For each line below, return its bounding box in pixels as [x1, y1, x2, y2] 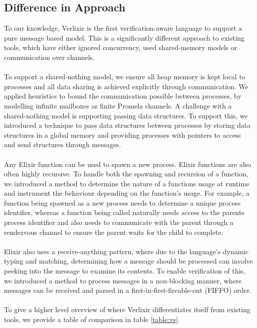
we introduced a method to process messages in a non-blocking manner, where [4, 275, 242, 285]
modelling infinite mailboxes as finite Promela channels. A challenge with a [4, 100, 232, 110]
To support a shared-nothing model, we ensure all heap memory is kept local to [4, 71, 246, 82]
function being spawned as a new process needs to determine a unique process [4, 197, 241, 208]
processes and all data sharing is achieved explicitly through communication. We [4, 81, 249, 91]
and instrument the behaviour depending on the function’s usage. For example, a [4, 188, 250, 198]
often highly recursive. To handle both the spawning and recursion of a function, [4, 168, 249, 179]
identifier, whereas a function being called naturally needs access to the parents [4, 207, 245, 218]
